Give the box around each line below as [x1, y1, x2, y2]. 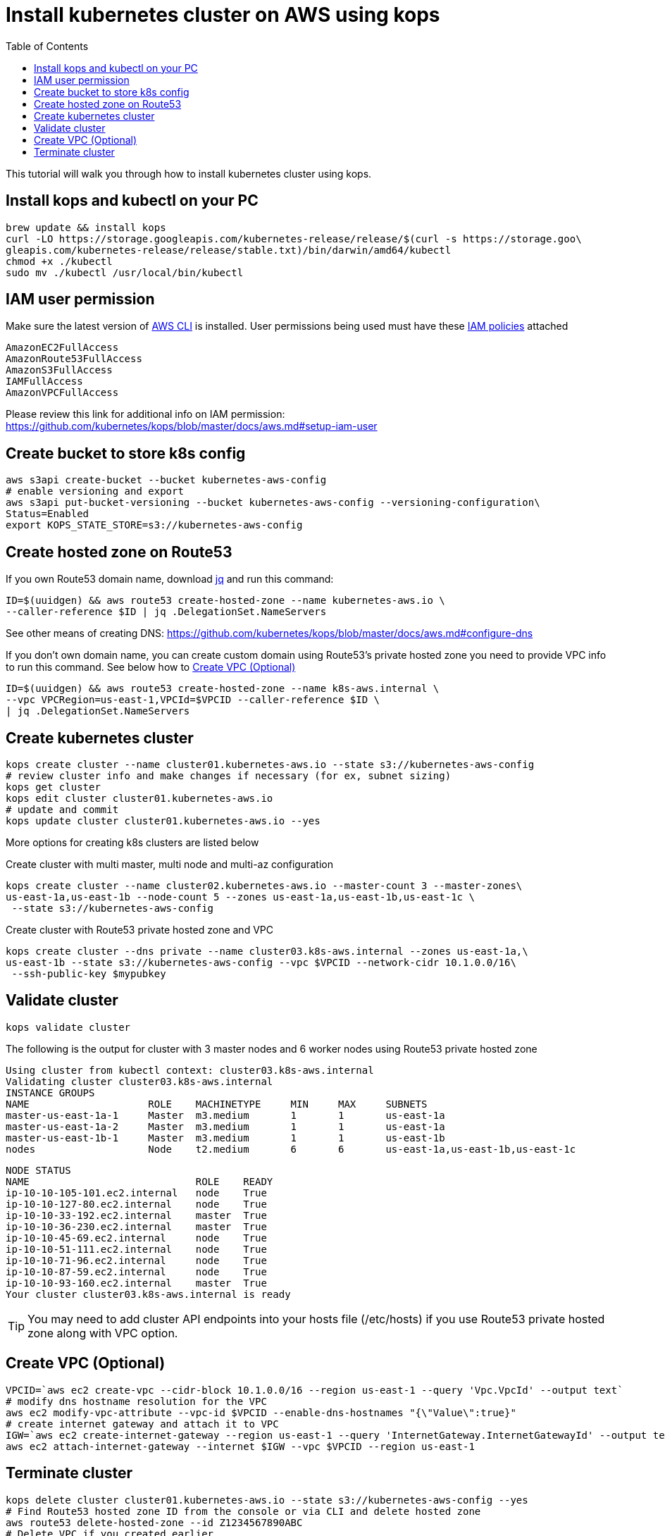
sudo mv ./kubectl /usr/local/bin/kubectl [6, 266, 244, 278]
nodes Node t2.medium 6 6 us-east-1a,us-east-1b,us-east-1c [6, 1143, 576, 1155]
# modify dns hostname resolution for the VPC [6, 1395, 267, 1407]
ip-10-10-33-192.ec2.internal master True [6, 1209, 267, 1221]
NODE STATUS [6, 1164, 71, 1176]
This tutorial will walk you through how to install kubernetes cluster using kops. [6, 167, 372, 180]
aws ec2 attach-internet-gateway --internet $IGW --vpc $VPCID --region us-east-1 [6, 1440, 475, 1452]
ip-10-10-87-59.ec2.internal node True [6, 1265, 267, 1277]
